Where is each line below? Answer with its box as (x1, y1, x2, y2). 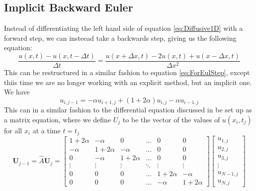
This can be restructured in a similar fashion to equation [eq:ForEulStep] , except (4, 67, 250, 78)
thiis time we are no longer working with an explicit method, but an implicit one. (4, 77, 252, 87)
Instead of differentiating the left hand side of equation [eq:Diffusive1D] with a (4, 23, 243, 33)
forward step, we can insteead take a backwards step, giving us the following (4, 32, 237, 43)
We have (4, 87, 30, 97)
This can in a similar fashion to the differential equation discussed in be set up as (4, 104, 252, 115)
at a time (32, 125, 61, 135)
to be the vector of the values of (122, 114, 220, 124)
